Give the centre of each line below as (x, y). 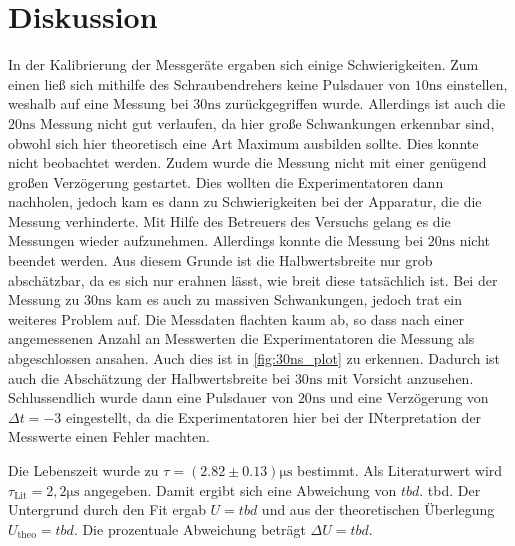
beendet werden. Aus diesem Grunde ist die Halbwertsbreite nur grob (220, 260)
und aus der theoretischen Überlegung (378, 509)
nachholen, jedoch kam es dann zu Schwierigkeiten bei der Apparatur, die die (245, 201)
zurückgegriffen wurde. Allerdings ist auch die (365, 103)
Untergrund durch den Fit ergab (107, 509)
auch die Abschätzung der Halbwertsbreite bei (149, 377)
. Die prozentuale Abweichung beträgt (189, 528)
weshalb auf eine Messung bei (98, 103)
